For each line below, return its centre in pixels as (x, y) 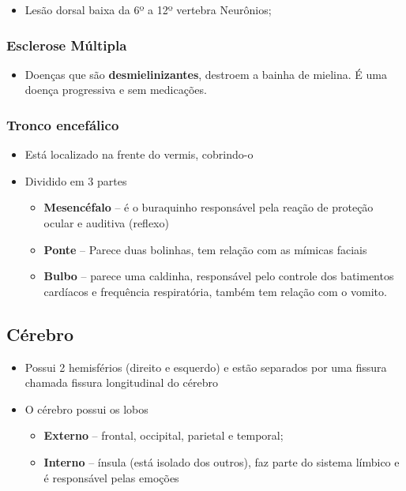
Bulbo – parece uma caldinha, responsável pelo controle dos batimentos (219, 276)
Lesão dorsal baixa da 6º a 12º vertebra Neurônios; (148, 9)
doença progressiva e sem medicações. (116, 90)
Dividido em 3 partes (76, 180)
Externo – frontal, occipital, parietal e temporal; (164, 435)
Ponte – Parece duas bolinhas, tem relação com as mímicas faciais (205, 249)
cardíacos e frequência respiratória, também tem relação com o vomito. (215, 291)
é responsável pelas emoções (111, 477)
